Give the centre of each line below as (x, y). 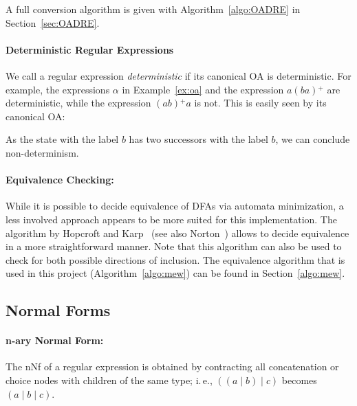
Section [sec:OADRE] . (53, 22)
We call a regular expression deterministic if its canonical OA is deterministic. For (178, 75)
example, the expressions (58, 89)
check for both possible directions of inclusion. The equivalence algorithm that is (175, 259)
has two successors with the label (198, 139)
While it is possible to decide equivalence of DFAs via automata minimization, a (175, 206)
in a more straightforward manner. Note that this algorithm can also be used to (174, 246)
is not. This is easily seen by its (260, 103)
